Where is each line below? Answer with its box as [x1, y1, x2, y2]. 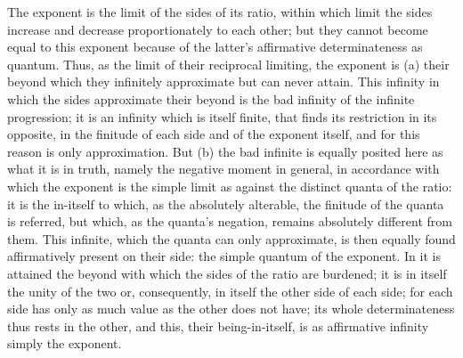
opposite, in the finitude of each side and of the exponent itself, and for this [7, 125, 420, 143]
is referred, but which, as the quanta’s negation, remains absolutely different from [7, 212, 452, 231]
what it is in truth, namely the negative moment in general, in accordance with [7, 159, 440, 178]
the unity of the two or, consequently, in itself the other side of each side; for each [7, 281, 453, 300]
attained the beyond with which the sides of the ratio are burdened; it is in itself [7, 264, 447, 282]
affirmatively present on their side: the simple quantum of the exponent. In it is [7, 247, 441, 265]
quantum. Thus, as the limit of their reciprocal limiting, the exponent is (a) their [7, 54, 450, 73]
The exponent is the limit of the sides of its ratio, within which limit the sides [7, 3, 433, 20]
